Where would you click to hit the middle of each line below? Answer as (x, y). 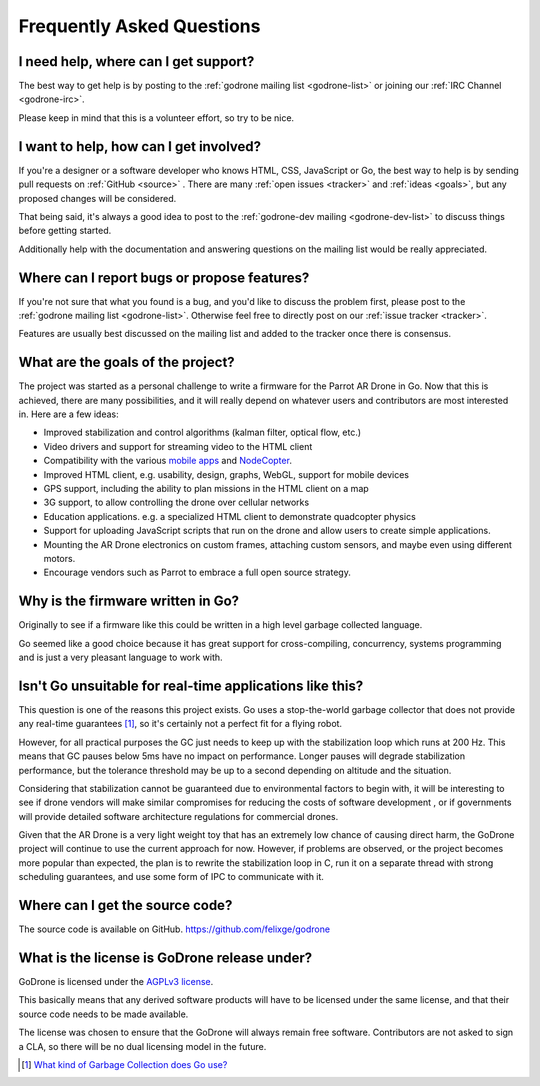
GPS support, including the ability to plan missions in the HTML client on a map (206, 489)
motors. (59, 558)
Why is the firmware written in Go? (129, 601)
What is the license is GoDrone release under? (165, 957)
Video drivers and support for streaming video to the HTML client (178, 446)
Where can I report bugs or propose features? (164, 277)
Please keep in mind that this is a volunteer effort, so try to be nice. (156, 117)
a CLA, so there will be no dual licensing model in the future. (142, 1046)
